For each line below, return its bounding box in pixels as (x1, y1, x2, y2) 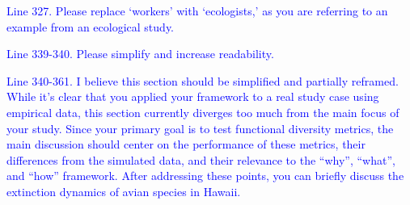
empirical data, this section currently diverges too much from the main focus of (6, 103, 399, 120)
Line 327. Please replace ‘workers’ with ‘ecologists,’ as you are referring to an (6, 2, 388, 19)
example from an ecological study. (6, 18, 175, 35)
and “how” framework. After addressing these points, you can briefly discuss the (6, 167, 404, 184)
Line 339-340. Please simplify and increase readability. (6, 45, 274, 62)
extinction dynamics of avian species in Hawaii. (6, 182, 241, 199)
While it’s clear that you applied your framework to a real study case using (6, 88, 379, 105)
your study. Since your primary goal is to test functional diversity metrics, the (6, 119, 394, 136)
